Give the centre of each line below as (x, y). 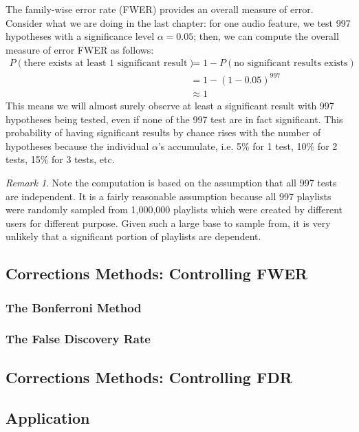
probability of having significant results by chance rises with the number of (163, 132)
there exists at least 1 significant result (106, 64)
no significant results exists (291, 64)
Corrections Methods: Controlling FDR (149, 377)
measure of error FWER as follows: (80, 49)
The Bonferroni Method (74, 307)
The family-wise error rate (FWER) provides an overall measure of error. (160, 9)
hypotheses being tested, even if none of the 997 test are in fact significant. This (174, 119)
